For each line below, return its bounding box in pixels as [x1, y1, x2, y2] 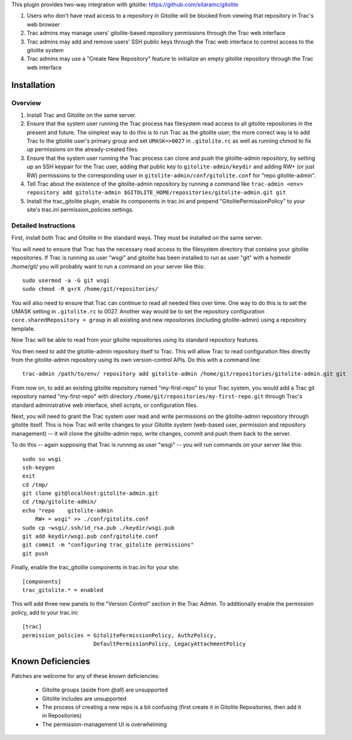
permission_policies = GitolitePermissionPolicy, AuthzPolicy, [22, 632, 217, 639]
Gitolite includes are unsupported [42, 695, 127, 702]
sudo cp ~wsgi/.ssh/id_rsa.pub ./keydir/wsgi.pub [22, 524, 175, 531]
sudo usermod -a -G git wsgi [22, 277, 110, 284]
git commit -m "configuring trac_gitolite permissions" [22, 541, 194, 548]
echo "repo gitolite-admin [22, 507, 114, 514]
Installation [11, 80, 55, 90]
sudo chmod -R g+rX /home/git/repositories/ [22, 286, 159, 293]
